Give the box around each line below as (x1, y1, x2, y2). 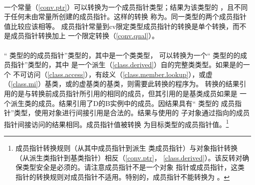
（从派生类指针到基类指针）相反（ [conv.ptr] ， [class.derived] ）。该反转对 (15, 152, 243, 162)
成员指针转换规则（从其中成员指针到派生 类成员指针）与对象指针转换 (15, 142, 238, 153)
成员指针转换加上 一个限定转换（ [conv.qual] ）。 (10, 30, 159, 41)
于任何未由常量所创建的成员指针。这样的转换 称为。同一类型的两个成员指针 (4, 11, 247, 22)
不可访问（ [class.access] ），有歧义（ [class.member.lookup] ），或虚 (13, 69, 213, 79)
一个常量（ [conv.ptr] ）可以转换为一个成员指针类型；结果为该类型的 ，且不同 (4, 1, 248, 12)
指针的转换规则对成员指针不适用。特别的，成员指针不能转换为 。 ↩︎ (15, 171, 230, 182)
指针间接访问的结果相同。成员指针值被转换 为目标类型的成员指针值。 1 (4, 117, 229, 129)
